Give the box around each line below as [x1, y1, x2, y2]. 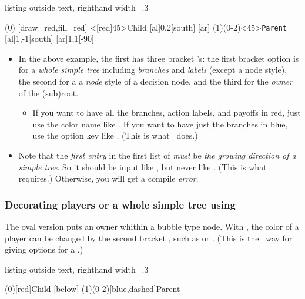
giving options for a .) [5, 243, 83, 256]
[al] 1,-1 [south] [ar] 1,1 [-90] [5, 32, 94, 45]
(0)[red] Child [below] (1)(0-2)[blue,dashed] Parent [5, 283, 180, 295]
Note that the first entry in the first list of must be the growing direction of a [18, 149, 296, 161]
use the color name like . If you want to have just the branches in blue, [32, 117, 288, 130]
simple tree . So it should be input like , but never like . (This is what [18, 160, 267, 173]
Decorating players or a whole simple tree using [5, 197, 236, 211]
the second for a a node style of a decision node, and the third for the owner [18, 75, 293, 88]
